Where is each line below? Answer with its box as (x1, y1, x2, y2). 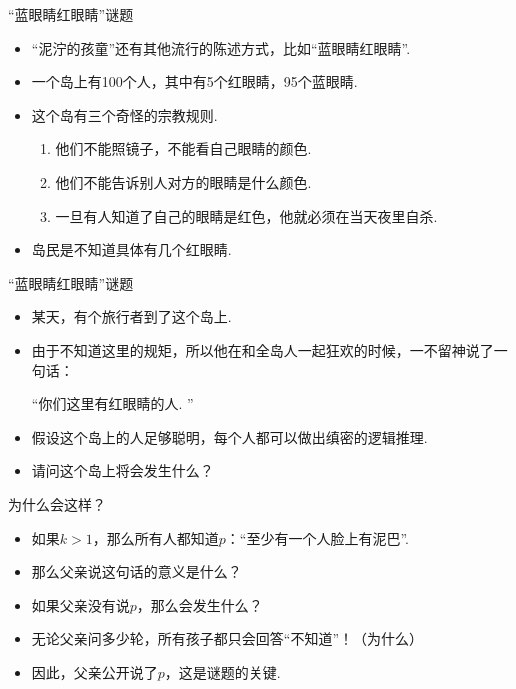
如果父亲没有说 (31, 594, 130, 615)
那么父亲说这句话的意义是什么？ (31, 561, 242, 582)
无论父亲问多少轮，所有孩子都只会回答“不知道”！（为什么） (31, 628, 424, 649)
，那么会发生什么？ (136, 594, 263, 615)
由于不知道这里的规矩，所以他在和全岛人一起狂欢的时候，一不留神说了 (31, 339, 494, 360)
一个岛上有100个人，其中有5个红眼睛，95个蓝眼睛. (31, 71, 358, 92)
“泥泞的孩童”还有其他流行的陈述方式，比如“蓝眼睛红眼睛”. (31, 37, 411, 58)
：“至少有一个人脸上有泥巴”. (225, 527, 409, 548)
